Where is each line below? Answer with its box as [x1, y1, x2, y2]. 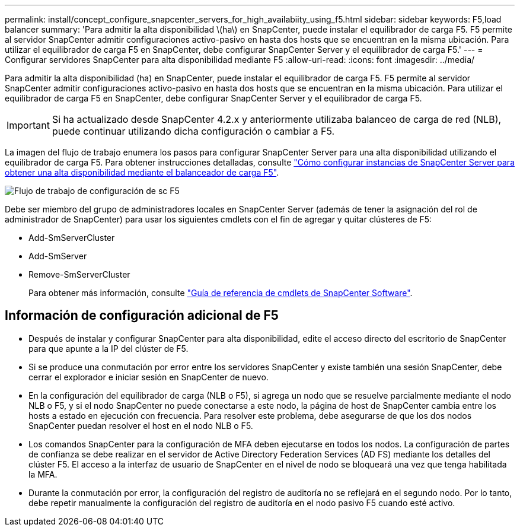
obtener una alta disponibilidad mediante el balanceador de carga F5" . [5, 167, 279, 177]
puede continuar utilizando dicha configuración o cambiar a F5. [52, 125, 335, 137]
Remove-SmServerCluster [28, 269, 130, 279]
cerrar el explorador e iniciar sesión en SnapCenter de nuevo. [28, 371, 269, 382]
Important [7, 119, 50, 131]
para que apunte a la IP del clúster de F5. [28, 343, 189, 354]
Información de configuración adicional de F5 [5, 308, 279, 323]
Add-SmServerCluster [28, 233, 115, 243]
